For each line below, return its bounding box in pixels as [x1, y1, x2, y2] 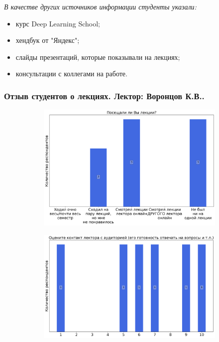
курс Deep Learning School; [15, 18, 100, 28]
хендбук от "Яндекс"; [15, 35, 80, 45]
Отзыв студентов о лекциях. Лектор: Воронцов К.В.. [4, 89, 205, 102]
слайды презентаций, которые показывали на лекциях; [15, 51, 180, 62]
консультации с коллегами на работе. [15, 68, 127, 79]
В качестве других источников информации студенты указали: [4, 1, 197, 11]
